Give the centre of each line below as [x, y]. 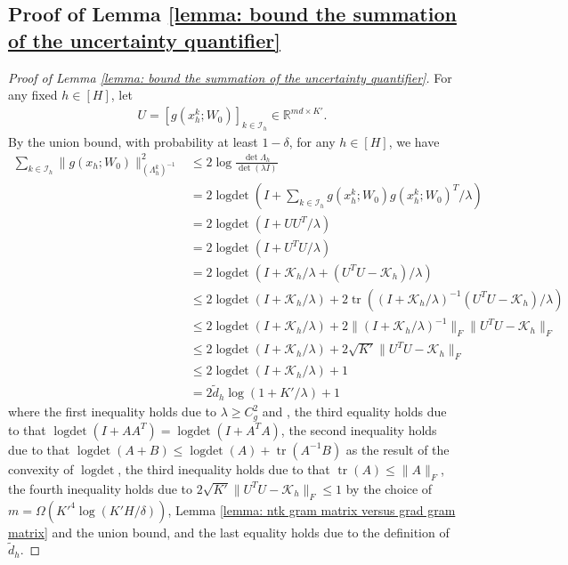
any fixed [33, 95]
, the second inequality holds [359, 429]
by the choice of [389, 488]
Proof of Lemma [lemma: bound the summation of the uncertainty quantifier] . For [230, 77]
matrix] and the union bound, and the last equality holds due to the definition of [229, 532]
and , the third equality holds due [354, 412]
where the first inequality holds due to [112, 412]
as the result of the [398, 449]
